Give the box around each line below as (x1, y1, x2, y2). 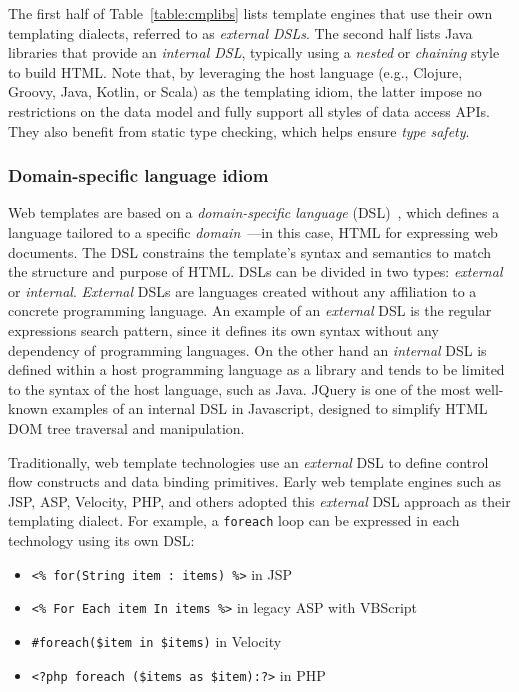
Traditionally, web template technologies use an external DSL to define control (8, 451, 489, 472)
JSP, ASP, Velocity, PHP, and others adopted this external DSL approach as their (8, 490, 511, 511)
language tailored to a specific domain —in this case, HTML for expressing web (8, 221, 498, 242)
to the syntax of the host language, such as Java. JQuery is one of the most (8, 378, 471, 399)
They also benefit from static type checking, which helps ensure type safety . (8, 120, 470, 141)
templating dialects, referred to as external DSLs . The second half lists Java (8, 22, 473, 43)
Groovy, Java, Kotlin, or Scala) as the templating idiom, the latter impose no (8, 81, 482, 102)
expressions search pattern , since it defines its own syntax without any (8, 319, 439, 340)
